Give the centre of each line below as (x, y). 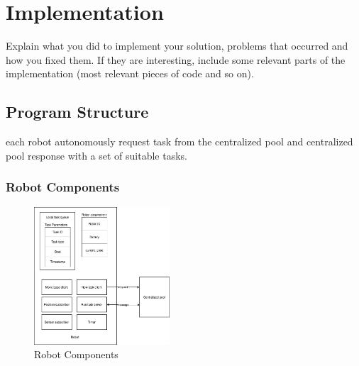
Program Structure (77, 112)
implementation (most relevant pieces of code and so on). (130, 73)
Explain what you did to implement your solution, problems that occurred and (177, 46)
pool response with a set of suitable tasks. (96, 155)
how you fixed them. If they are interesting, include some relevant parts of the (176, 59)
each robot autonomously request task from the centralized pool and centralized (179, 142)
